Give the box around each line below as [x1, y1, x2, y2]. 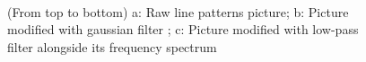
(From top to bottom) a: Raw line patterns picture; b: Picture [7, 2, 349, 21]
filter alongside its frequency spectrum [7, 37, 217, 56]
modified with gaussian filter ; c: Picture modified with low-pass [7, 20, 359, 39]
